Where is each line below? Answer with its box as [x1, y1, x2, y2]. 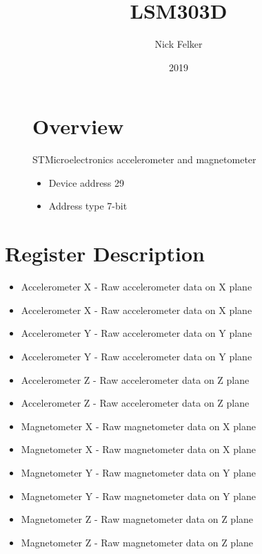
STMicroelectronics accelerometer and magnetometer [32, 152, 256, 167]
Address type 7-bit [48, 198, 128, 213]
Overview [32, 112, 124, 140]
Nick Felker [154, 37, 203, 51]
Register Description [5, 239, 205, 268]
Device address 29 [48, 175, 125, 190]
